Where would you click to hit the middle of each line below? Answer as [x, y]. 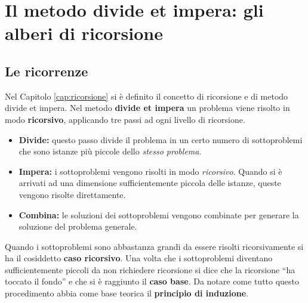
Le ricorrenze [47, 71]
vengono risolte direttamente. [72, 194]
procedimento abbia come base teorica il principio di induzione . [127, 293]
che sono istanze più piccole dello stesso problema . [110, 151]
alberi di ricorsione [84, 33]
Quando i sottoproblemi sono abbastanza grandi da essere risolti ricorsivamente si [154, 246]
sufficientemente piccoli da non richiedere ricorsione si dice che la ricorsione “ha [150, 269]
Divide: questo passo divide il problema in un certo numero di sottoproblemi [161, 139]
